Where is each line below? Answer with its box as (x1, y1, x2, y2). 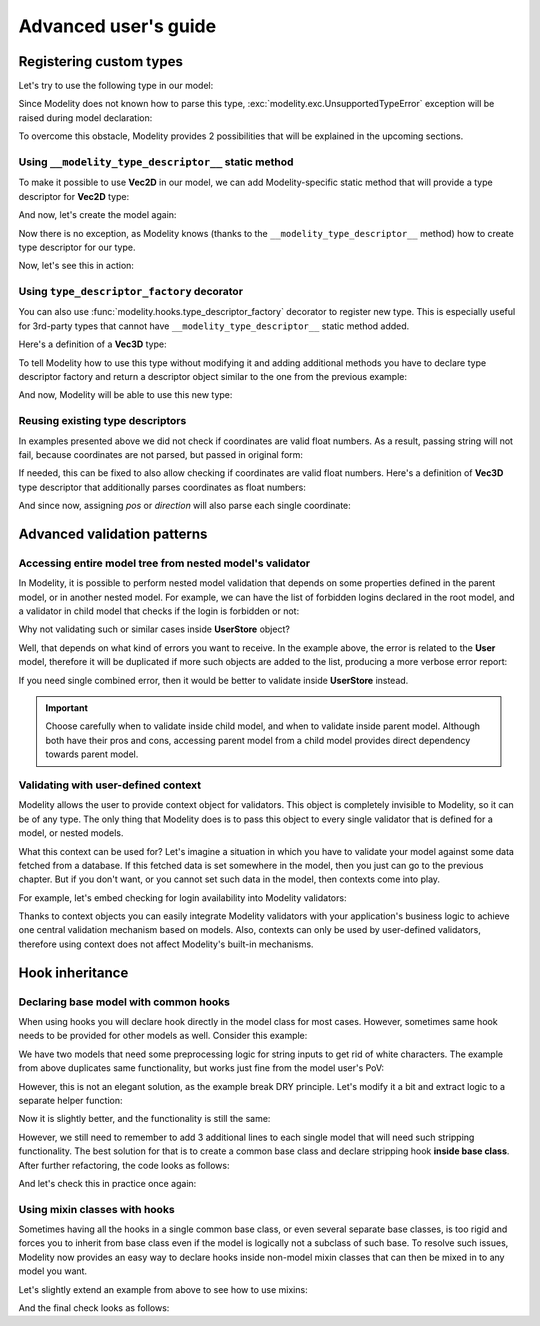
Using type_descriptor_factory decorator (18, 285, 244, 299)
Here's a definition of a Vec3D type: (18, 338, 167, 350)
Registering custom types (18, 53, 184, 70)
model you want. (18, 1265, 88, 1277)
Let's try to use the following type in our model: (18, 80, 214, 92)
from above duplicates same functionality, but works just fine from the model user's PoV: (18, 1062, 385, 1074)
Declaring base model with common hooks (18, 995, 230, 1009)
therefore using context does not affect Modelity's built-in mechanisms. (18, 938, 314, 950)
